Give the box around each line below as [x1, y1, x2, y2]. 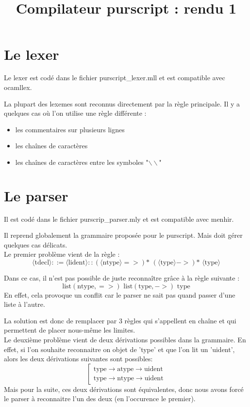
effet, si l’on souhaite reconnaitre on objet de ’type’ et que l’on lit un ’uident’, [4, 344, 235, 354]
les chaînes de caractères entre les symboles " [15, 157, 149, 167]
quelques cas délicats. [4, 239, 67, 249]
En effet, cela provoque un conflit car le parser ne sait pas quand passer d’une [4, 289, 235, 300]
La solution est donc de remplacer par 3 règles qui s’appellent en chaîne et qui [4, 315, 236, 325]
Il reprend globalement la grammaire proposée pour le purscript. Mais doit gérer [4, 230, 243, 240]
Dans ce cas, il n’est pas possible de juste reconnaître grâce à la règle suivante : [4, 272, 240, 283]
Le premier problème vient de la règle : [4, 249, 120, 259]
